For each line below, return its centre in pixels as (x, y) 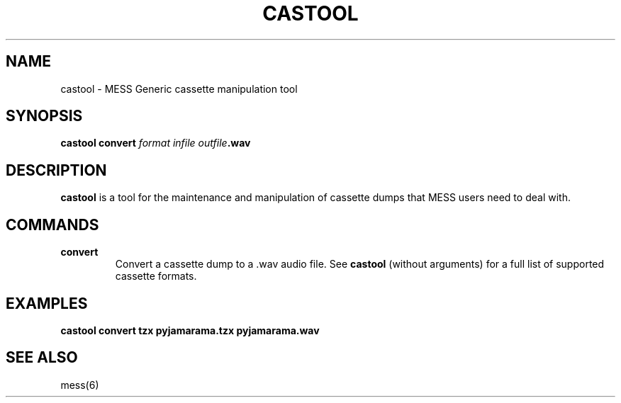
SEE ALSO (42, 358)
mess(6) (80, 385)
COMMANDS (52, 225)
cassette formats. (156, 276)
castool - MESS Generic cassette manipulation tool (179, 89)
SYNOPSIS (44, 116)
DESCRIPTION (56, 170)
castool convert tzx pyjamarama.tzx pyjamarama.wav (190, 330)
